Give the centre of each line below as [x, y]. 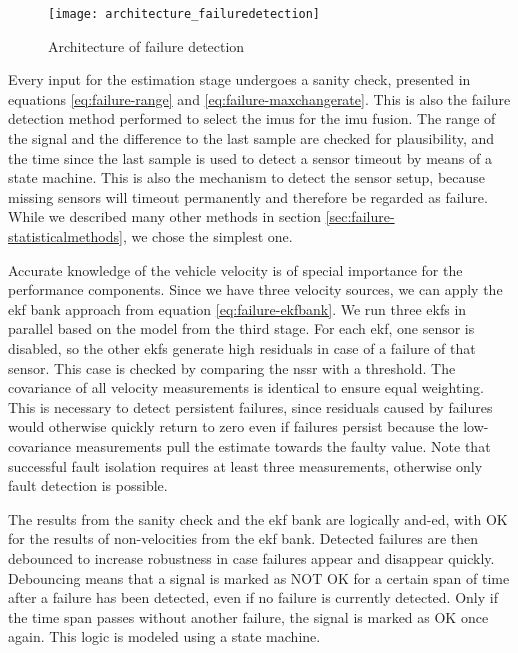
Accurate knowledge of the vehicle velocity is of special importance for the [235, 269]
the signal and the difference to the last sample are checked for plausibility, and [251, 138]
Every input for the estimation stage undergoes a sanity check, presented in [239, 79]
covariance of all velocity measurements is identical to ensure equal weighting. [246, 387]
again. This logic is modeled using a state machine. [164, 636]
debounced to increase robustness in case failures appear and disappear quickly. [251, 557]
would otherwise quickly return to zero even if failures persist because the [233, 426]
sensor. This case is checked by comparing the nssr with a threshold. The [232, 367]
